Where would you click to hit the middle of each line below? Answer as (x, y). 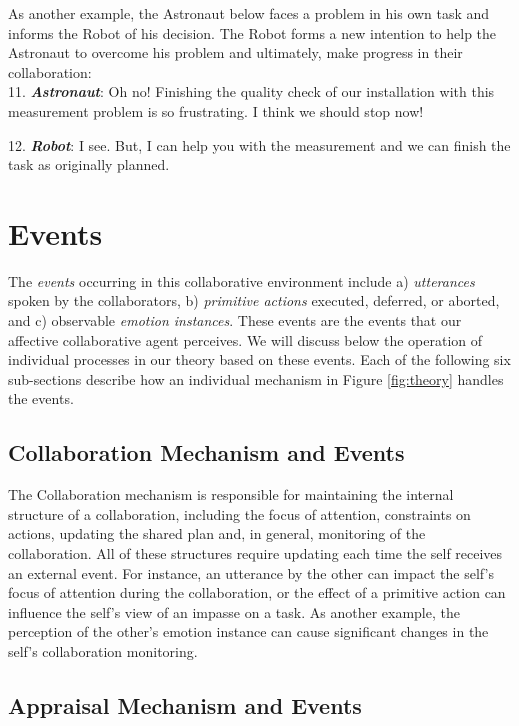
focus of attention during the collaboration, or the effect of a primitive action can (257, 592)
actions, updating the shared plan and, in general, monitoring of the (217, 533)
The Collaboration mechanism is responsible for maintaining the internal (231, 494)
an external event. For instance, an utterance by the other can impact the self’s (251, 572)
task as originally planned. (89, 164)
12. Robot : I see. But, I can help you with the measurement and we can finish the (259, 144)
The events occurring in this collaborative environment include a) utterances (241, 280)
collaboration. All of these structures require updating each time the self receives (255, 553)
